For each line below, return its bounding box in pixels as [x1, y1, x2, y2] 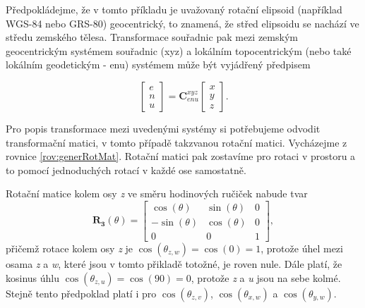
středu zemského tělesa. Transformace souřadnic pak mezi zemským [6, 30, 298, 44]
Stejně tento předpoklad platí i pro [6, 285, 157, 300]
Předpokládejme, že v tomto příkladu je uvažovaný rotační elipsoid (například [6, 2, 342, 16]
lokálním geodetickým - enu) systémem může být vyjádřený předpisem [6, 57, 311, 72]
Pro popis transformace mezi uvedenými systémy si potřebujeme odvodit [6, 121, 321, 135]
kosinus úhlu [6, 270, 60, 285]
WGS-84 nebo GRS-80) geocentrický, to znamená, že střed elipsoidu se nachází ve [6, 16, 359, 30]
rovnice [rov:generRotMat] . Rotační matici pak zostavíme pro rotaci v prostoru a [6, 149, 356, 164]
